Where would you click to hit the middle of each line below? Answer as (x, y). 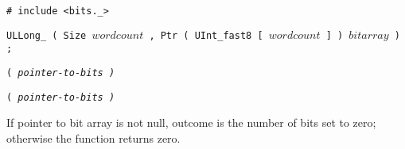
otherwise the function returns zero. (93, 138)
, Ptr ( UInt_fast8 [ (206, 35)
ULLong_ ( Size (47, 35)
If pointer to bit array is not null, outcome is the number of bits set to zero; (191, 122)
